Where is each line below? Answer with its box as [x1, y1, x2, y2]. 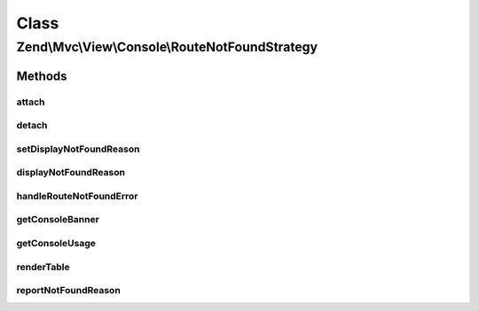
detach [16, 120, 48, 132]
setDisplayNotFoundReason [16, 143, 140, 155]
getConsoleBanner [16, 214, 99, 226]
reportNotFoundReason [16, 284, 122, 297]
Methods [16, 68, 67, 83]
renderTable [16, 260, 70, 273]
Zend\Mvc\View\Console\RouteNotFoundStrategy [16, 39, 318, 55]
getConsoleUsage [16, 237, 97, 249]
